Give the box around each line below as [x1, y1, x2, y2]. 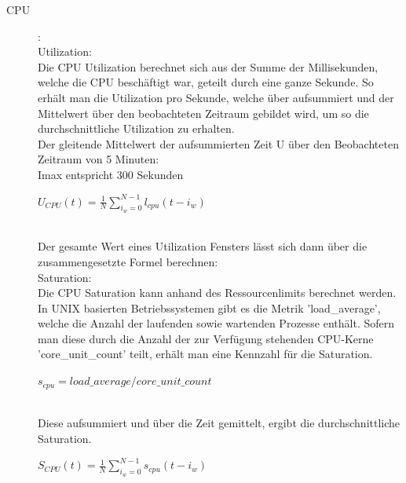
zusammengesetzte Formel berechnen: [38, 253, 218, 269]
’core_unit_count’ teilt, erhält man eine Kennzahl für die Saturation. [38, 346, 373, 362]
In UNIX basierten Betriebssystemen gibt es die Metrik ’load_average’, [38, 299, 381, 316]
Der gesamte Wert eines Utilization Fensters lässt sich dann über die [38, 238, 368, 254]
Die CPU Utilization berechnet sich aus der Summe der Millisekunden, [38, 58, 379, 75]
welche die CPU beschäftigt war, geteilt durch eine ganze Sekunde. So [38, 74, 374, 90]
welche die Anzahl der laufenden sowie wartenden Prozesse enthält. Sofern [38, 315, 395, 331]
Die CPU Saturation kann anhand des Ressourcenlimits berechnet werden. [38, 284, 397, 301]
